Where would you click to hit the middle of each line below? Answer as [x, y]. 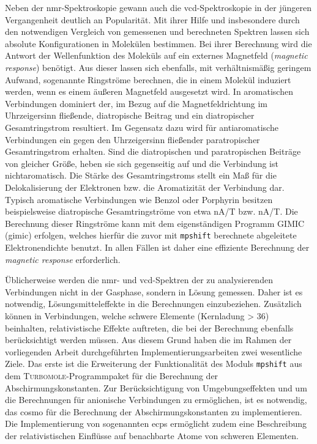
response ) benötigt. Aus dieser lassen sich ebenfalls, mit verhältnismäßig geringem [158, 67]
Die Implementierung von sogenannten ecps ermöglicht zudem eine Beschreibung [156, 424]
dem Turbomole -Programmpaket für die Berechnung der [112, 375]
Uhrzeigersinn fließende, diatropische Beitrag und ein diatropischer [130, 115]
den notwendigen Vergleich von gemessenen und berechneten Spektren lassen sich [157, 31]
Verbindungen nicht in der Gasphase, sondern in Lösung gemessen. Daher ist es [154, 291]
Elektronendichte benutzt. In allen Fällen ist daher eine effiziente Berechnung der [157, 247]
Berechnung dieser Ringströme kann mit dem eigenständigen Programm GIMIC [155, 223]
